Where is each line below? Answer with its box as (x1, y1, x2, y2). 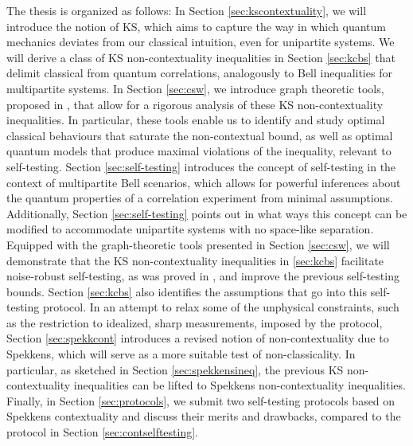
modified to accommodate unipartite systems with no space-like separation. (6, 221, 374, 237)
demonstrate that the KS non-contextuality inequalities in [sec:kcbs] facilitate (6, 252, 384, 268)
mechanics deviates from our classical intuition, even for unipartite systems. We (6, 33, 395, 50)
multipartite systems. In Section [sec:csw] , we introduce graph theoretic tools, (6, 80, 384, 96)
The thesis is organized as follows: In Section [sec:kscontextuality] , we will (6, 2, 367, 18)
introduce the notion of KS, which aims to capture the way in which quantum (6, 18, 386, 34)
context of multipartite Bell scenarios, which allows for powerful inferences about (6, 174, 401, 190)
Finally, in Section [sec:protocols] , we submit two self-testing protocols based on (6, 392, 395, 409)
